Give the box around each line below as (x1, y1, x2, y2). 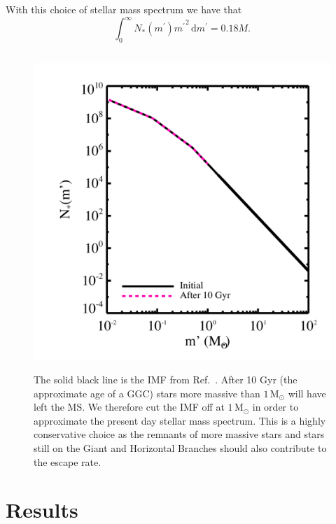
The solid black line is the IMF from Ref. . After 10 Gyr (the (34, 372, 297, 387)
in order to (252, 399, 299, 414)
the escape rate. (34, 454, 101, 469)
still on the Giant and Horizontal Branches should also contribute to (34, 440, 327, 455)
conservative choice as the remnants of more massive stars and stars (34, 427, 325, 441)
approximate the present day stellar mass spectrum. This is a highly (34, 413, 326, 427)
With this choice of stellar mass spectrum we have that (6, 2, 242, 16)
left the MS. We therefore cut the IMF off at (34, 399, 225, 414)
